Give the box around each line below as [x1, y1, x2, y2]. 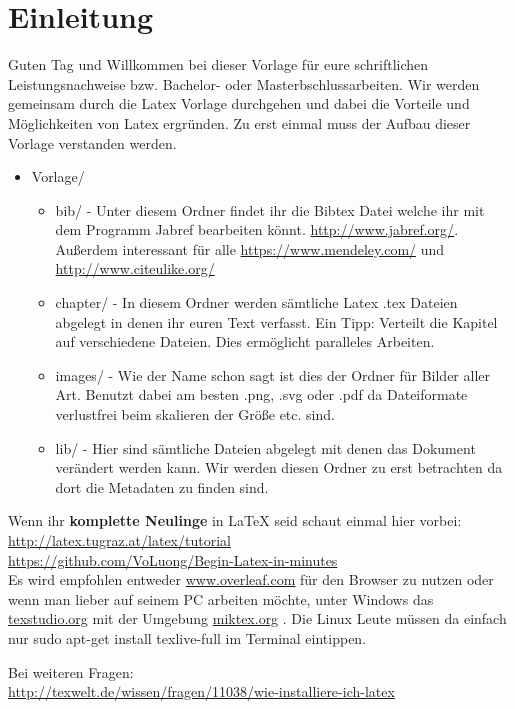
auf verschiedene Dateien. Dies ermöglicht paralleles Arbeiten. [55, 331, 435, 352]
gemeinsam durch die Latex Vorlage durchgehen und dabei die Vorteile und [8, 93, 470, 114]
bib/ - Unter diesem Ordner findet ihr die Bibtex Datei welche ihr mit [55, 199, 485, 220]
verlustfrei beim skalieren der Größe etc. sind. [55, 404, 335, 425]
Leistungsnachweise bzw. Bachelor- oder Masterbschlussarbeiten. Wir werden [8, 73, 480, 94]
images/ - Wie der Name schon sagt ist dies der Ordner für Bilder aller [55, 364, 491, 385]
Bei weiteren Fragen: [8, 661, 134, 682]
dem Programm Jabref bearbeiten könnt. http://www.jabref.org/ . [55, 219, 459, 240]
